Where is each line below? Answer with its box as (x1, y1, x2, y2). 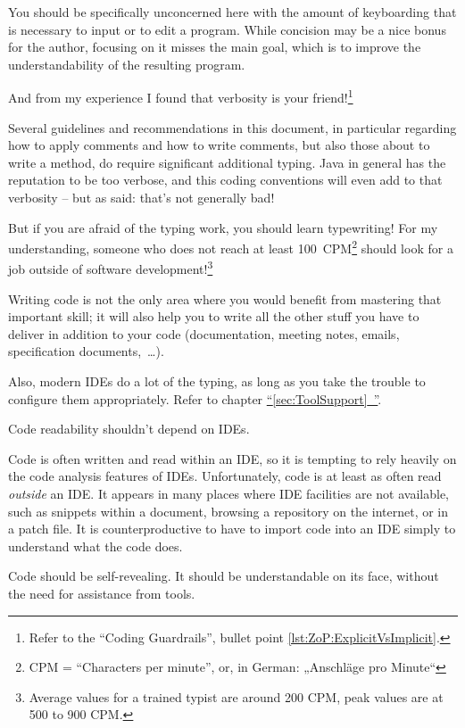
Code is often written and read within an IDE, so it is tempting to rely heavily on (8, 449, 457, 467)
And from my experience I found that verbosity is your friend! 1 (8, 86, 353, 107)
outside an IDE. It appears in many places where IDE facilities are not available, (8, 484, 450, 503)
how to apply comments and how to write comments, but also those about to (8, 136, 430, 154)
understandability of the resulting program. (8, 54, 245, 73)
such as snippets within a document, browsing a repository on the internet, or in (8, 501, 449, 520)
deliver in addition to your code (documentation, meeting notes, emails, (8, 324, 400, 343)
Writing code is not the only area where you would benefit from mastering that (8, 289, 442, 308)
